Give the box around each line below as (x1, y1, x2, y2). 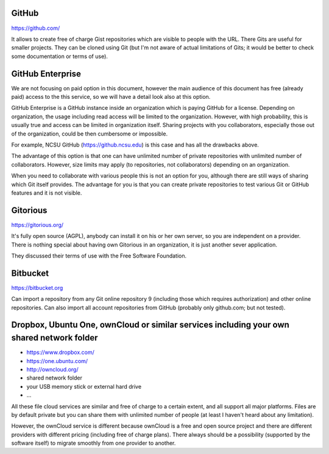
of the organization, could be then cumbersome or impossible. (11, 130, 168, 137)
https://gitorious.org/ (11, 221, 64, 228)
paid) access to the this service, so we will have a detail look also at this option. (11, 93, 211, 100)
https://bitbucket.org (11, 284, 63, 291)
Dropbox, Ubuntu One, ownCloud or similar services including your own (11, 320, 289, 330)
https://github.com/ (11, 24, 60, 32)
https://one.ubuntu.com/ (26, 357, 88, 364)
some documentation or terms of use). (11, 52, 108, 60)
